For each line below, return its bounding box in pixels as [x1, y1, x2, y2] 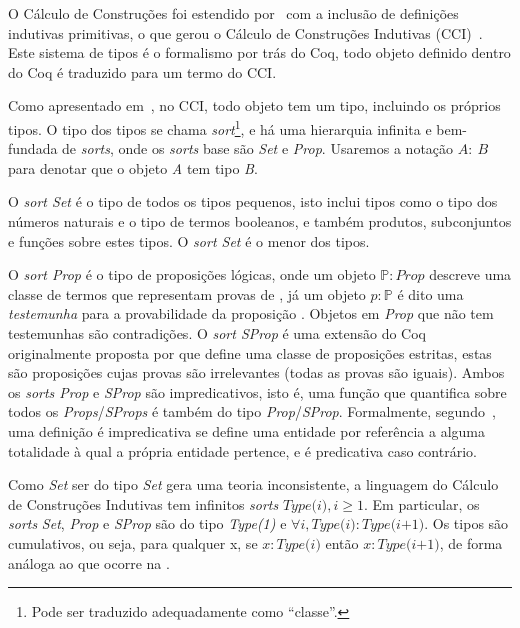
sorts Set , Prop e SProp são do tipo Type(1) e [8, 513, 287, 534]
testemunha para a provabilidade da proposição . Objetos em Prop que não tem [8, 303, 494, 324]
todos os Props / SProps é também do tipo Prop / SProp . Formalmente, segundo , [8, 401, 496, 422]
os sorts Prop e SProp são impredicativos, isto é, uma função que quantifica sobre [8, 381, 507, 402]
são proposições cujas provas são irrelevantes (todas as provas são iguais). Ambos [8, 362, 505, 383]
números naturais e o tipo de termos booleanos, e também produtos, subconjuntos [8, 211, 512, 231]
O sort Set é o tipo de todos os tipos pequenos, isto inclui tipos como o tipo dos [8, 191, 498, 212]
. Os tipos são [424, 513, 509, 534]
